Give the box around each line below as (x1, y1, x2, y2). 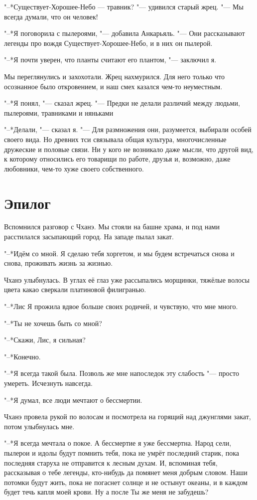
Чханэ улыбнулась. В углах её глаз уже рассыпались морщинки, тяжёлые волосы (4, 274, 250, 285)
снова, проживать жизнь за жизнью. (4, 258, 113, 268)
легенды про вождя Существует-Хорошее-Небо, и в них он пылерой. (4, 37, 213, 48)
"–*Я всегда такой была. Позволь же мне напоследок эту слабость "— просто (4, 368, 239, 378)
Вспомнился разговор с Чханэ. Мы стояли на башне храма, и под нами (4, 221, 220, 232)
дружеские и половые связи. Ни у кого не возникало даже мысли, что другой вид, (4, 144, 254, 154)
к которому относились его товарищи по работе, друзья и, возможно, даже (4, 154, 231, 164)
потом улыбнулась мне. (4, 421, 75, 431)
